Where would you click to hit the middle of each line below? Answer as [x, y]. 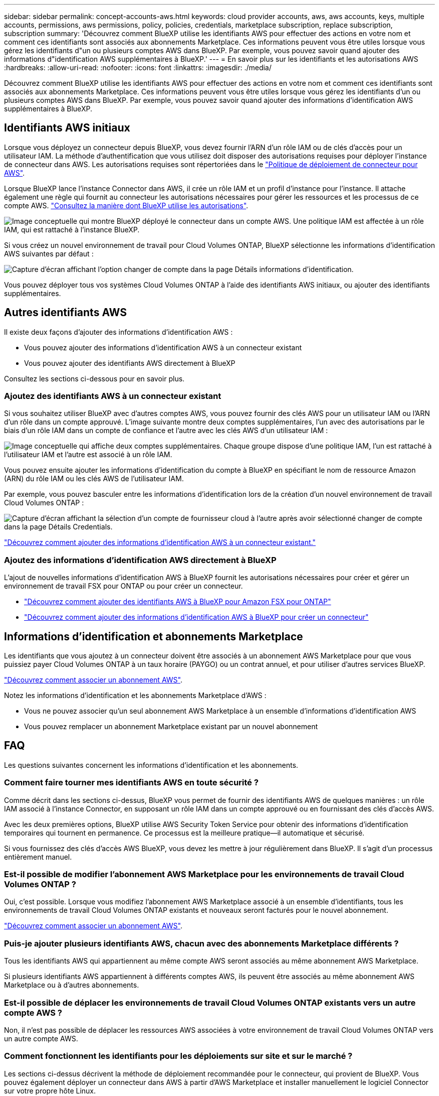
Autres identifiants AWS [65, 313]
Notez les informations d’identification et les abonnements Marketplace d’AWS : [135, 696]
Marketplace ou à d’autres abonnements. [72, 985]
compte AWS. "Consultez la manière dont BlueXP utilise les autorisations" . [126, 205]
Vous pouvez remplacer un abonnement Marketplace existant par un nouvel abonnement [171, 727]
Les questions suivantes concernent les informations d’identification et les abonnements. [151, 765]
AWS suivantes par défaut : [49, 253]
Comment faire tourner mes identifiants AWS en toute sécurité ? [131, 783]
